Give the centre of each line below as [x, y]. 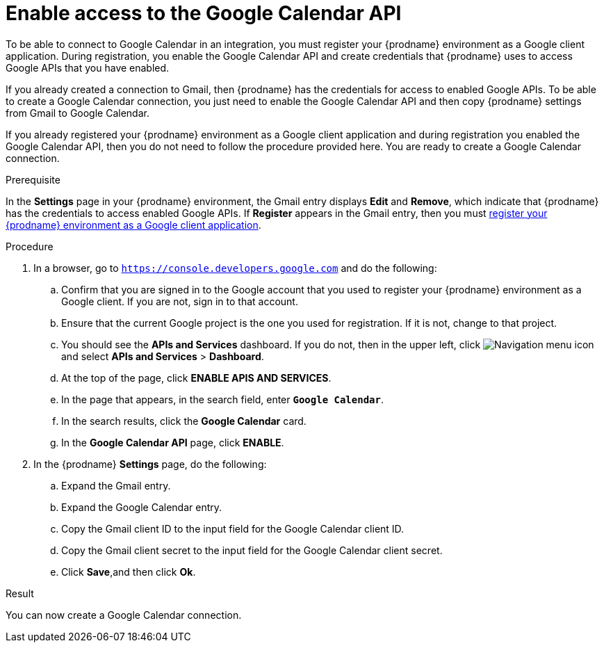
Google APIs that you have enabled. [88, 67]
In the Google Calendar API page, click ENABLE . [173, 442]
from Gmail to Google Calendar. [77, 113]
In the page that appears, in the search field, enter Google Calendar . [222, 399]
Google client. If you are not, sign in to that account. [180, 301]
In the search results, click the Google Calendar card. [184, 421]
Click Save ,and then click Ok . [129, 572]
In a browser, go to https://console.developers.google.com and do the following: [235, 268]
